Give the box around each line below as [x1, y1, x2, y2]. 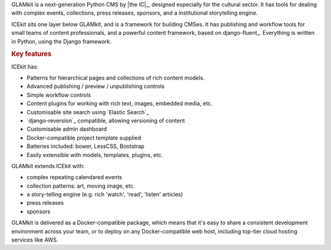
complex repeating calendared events [26, 174, 123, 181]
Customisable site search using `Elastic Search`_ [26, 108, 150, 116]
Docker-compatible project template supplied [26, 134, 142, 141]
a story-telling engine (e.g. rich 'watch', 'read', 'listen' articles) [26, 191, 183, 198]
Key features [11, 50, 51, 58]
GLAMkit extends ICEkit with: [11, 162, 85, 169]
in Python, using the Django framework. [11, 37, 112, 45]
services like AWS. [11, 236, 58, 244]
